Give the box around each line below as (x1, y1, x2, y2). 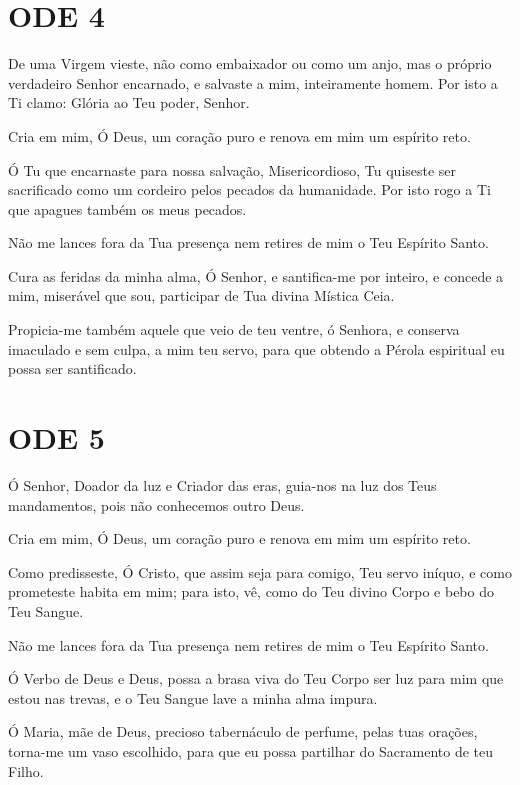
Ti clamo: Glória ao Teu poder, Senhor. (8, 92, 250, 113)
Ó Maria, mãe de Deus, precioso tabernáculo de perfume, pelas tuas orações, (8, 721, 478, 742)
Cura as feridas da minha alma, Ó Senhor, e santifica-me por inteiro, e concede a (8, 265, 504, 286)
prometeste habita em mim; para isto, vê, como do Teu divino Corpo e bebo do (8, 581, 494, 602)
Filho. (8, 760, 44, 781)
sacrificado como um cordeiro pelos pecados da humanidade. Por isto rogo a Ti (8, 179, 491, 200)
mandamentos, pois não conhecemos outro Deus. (8, 494, 305, 515)
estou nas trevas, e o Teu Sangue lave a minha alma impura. (8, 687, 378, 708)
